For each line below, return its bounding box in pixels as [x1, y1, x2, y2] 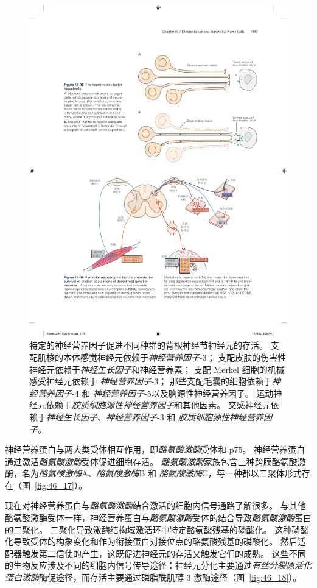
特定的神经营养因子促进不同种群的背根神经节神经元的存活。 [29, 339, 268, 352]
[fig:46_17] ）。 [35, 478, 87, 491]
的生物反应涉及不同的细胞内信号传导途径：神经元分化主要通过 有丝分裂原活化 [5, 559, 312, 572]
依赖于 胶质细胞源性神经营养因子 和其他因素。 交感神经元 [46, 398, 271, 411]
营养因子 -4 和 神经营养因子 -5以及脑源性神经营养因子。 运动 [37, 386, 274, 399]
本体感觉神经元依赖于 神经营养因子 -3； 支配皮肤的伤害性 [63, 350, 287, 363]
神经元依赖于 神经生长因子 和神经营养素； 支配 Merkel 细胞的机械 [29, 363, 285, 375]
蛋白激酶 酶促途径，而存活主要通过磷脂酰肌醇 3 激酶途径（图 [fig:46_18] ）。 [5, 571, 302, 584]
